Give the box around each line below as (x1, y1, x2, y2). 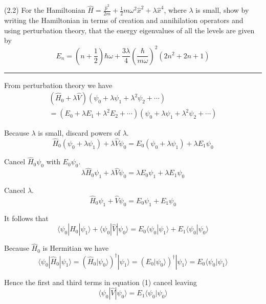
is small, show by (195, 5, 249, 15)
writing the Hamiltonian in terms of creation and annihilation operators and (4, 15, 243, 26)
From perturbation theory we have (4, 79, 113, 90)
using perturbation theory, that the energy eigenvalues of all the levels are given (4, 25, 255, 35)
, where (164, 5, 187, 15)
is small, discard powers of (38, 127, 120, 138)
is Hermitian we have (42, 243, 109, 253)
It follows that (4, 212, 49, 223)
